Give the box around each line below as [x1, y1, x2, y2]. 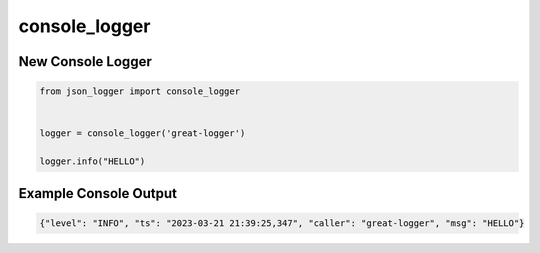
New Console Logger [18, 53, 152, 70]
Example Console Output [18, 185, 177, 202]
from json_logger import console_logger [39, 86, 240, 97]
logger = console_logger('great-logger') [39, 128, 246, 139]
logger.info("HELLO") [39, 156, 146, 167]
